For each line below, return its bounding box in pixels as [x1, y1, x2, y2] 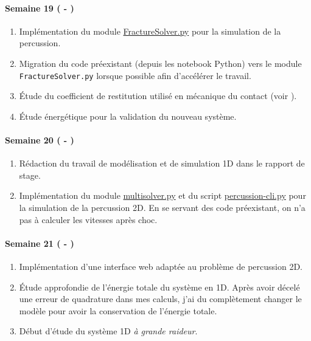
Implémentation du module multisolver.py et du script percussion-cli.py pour [19, 189, 306, 202]
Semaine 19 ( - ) [5, 1, 74, 14]
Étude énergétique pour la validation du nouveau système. [19, 109, 237, 122]
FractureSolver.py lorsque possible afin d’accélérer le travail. [19, 69, 251, 81]
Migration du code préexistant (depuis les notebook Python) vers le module [19, 57, 302, 69]
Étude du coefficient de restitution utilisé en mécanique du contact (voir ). [19, 89, 297, 102]
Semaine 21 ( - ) [5, 236, 74, 249]
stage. [19, 168, 41, 181]
